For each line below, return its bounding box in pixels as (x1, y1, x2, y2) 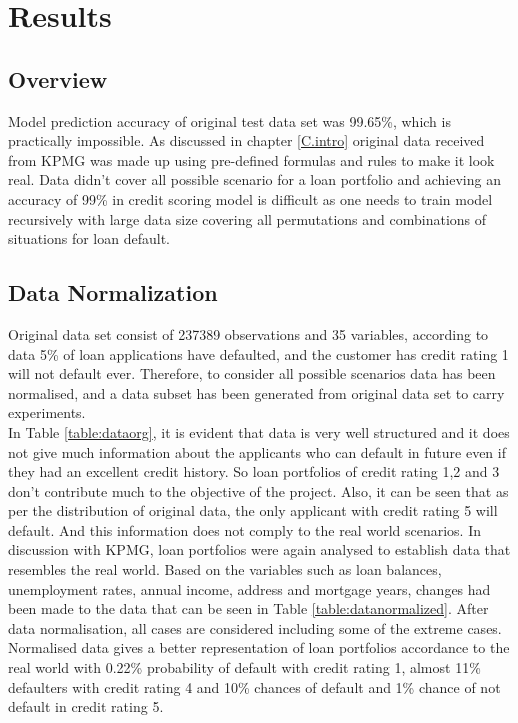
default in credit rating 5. (8, 696, 164, 717)
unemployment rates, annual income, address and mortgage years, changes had (8, 578, 491, 599)
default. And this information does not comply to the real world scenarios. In (8, 519, 481, 540)
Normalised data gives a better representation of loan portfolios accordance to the (8, 637, 510, 658)
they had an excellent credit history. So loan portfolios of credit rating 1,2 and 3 (8, 461, 500, 482)
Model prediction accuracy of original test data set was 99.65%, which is (8, 110, 451, 131)
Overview (8, 63, 108, 94)
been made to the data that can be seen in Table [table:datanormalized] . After (8, 598, 489, 619)
